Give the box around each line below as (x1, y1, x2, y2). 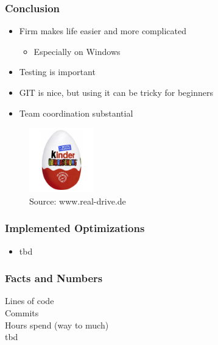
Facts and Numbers (5, 271, 103, 286)
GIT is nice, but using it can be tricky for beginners (19, 86, 213, 98)
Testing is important (19, 65, 96, 78)
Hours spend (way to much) (5, 318, 109, 331)
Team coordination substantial (19, 106, 133, 119)
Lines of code (5, 294, 54, 307)
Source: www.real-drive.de (29, 194, 126, 207)
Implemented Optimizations (5, 220, 145, 236)
